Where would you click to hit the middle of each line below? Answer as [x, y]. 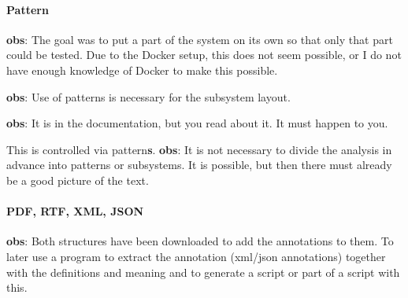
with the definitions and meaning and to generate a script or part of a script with [203, 272]
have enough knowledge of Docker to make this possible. [142, 70]
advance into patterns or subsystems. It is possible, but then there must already [199, 165]
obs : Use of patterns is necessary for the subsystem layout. [148, 96]
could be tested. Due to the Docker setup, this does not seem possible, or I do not [204, 55]
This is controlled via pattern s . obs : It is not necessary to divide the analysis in [199, 149]
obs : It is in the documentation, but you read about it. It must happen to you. [197, 123]
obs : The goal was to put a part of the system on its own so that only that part [200, 39]
